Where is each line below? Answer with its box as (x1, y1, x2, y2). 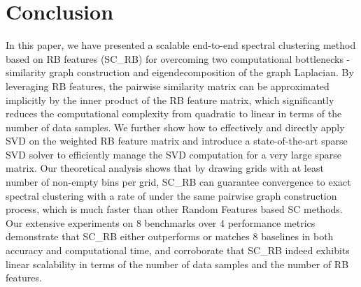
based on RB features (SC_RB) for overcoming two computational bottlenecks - (6, 51, 351, 66)
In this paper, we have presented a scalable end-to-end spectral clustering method (6, 38, 356, 52)
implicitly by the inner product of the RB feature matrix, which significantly (6, 92, 334, 107)
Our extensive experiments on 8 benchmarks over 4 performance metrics (6, 215, 316, 230)
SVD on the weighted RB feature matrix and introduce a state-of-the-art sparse (6, 133, 348, 148)
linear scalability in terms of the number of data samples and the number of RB (6, 256, 349, 271)
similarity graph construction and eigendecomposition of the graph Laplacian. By (6, 65, 354, 80)
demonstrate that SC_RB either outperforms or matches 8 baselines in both (6, 229, 334, 244)
